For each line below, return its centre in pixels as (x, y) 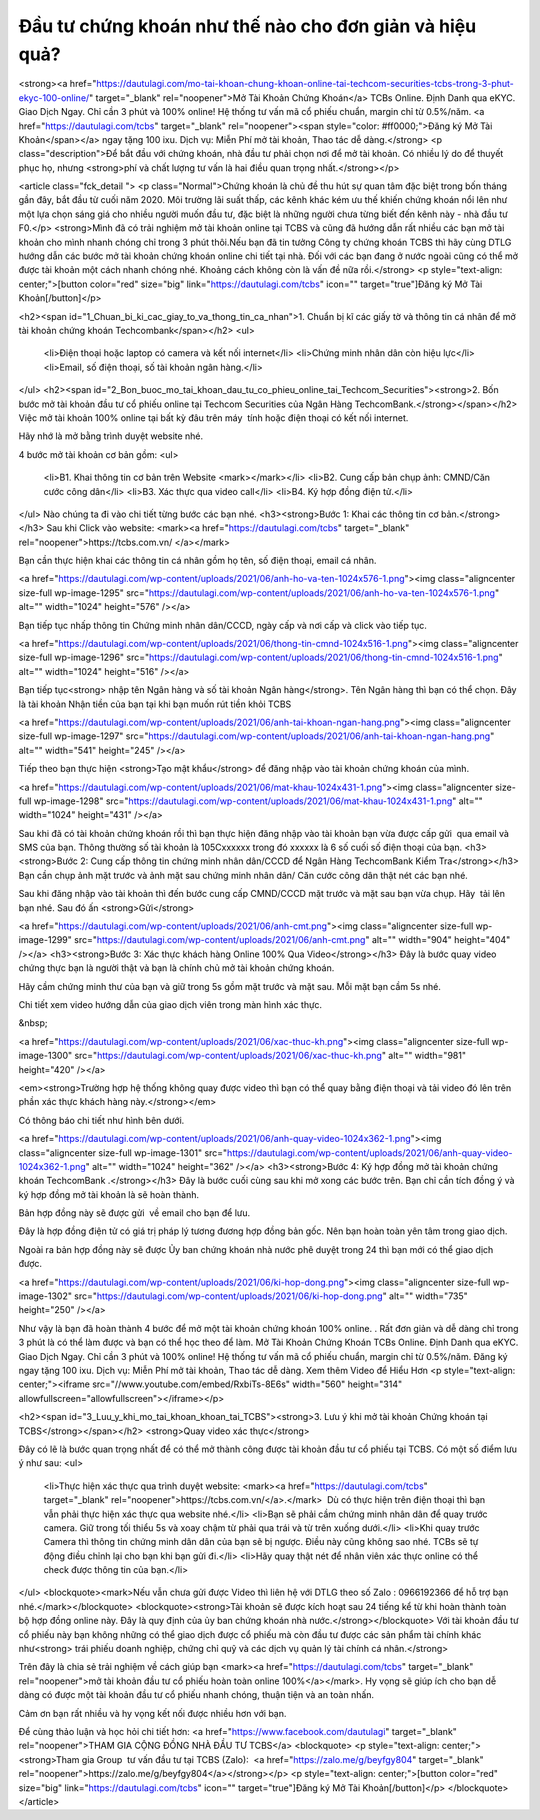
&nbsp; (33, 1023)
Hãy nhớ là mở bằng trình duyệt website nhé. (111, 436)
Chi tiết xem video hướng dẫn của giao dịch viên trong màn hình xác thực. (170, 1004)
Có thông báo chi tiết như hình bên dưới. (101, 1120)
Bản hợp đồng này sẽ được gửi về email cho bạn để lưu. (134, 1213)
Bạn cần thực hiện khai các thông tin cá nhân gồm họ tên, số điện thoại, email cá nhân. (197, 561)
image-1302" (45, 1296)
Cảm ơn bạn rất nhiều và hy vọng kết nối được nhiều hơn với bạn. (152, 1713)
